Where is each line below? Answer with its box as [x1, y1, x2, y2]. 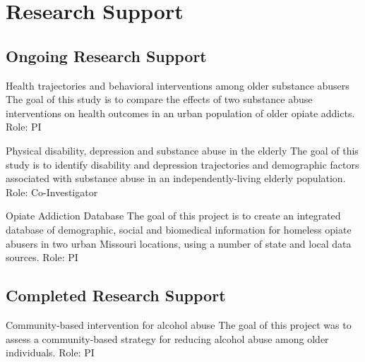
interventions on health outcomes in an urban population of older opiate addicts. [6, 105, 355, 120]
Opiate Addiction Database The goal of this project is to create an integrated [6, 208, 341, 223]
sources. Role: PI [6, 250, 78, 265]
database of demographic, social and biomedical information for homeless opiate [6, 222, 352, 236]
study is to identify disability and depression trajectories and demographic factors [6, 157, 359, 171]
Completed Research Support [6, 284, 226, 306]
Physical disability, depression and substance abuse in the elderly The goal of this [6, 143, 359, 157]
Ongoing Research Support [6, 44, 207, 66]
